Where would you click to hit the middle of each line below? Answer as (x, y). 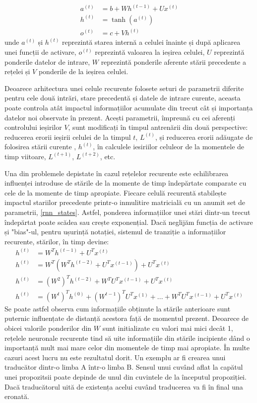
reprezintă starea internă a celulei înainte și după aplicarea (151, 42)
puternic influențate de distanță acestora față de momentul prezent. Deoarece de (127, 318)
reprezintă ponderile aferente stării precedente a (173, 61)
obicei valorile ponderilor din (48, 328)
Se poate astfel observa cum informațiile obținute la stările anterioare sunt (118, 308)
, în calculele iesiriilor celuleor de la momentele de (169, 147)
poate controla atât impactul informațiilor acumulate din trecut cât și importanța (129, 107)
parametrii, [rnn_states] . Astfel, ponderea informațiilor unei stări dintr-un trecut (128, 212)
